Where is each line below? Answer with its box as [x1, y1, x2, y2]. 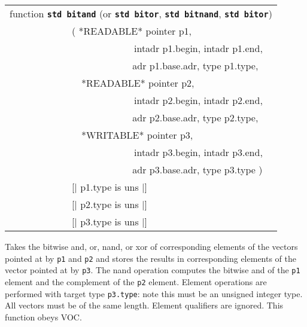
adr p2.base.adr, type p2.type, [132, 111, 259, 124]
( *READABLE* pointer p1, [72, 24, 192, 38]
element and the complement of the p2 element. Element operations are [5, 275, 267, 288]
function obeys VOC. [5, 310, 82, 323]
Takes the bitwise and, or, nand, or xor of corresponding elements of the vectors [5, 240, 298, 252]
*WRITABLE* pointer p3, [81, 128, 193, 142]
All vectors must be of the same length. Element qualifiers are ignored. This [5, 299, 284, 311]
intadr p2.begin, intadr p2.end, [134, 93, 263, 107]
